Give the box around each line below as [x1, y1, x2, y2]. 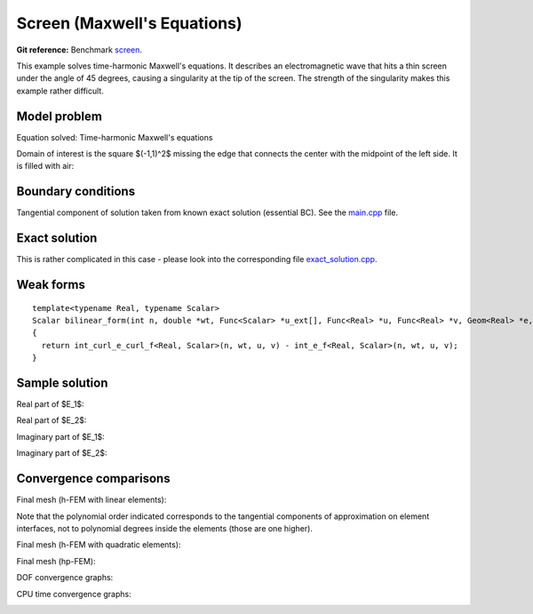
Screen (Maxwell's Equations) [16, 13, 243, 33]
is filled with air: [16, 161, 75, 171]
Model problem [16, 108, 102, 124]
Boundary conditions [16, 184, 136, 199]
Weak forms [16, 277, 86, 292]
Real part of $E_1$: [16, 399, 84, 410]
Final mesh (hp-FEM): [16, 555, 97, 566]
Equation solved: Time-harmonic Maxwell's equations [16, 132, 213, 142]
